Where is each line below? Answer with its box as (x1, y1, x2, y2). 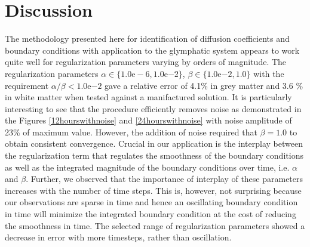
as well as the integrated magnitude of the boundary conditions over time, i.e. (5, 160, 290, 173)
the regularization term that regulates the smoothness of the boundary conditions (5, 149, 303, 162)
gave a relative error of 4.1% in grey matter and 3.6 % (105, 79, 303, 91)
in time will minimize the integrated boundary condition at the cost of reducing (5, 208, 296, 220)
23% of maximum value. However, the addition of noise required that (5, 125, 257, 138)
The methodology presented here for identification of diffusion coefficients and (5, 32, 290, 45)
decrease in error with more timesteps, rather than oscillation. (5, 231, 232, 243)
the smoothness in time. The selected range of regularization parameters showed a (5, 219, 305, 231)
